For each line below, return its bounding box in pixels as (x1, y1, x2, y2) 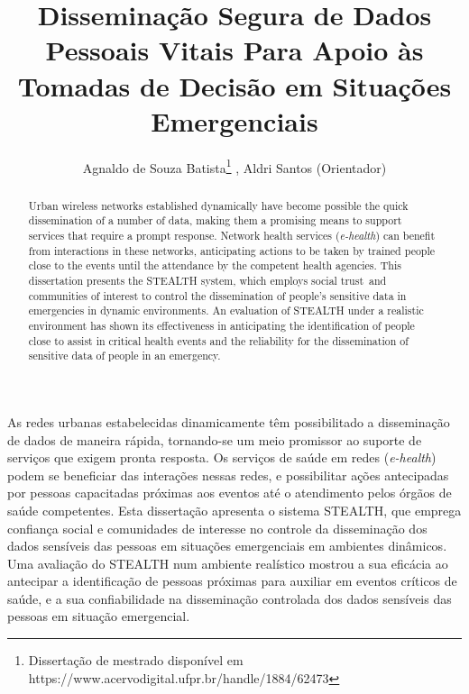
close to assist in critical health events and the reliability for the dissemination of (28, 333, 409, 348)
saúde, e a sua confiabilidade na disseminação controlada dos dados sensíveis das (7, 589, 452, 607)
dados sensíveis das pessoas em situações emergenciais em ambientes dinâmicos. (7, 536, 447, 555)
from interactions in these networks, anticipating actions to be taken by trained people (28, 242, 436, 258)
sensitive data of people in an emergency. (28, 348, 221, 363)
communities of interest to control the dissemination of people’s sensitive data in (28, 288, 407, 303)
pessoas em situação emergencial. (7, 607, 190, 626)
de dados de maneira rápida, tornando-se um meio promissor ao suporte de (7, 430, 422, 449)
